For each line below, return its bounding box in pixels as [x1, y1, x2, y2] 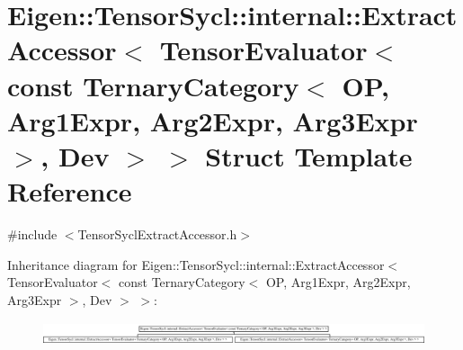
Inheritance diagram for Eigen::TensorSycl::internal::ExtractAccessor [7, 255, 385, 274]
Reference [7, 173, 132, 210]
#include [7, 225, 58, 244]
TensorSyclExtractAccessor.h [77, 225, 237, 244]
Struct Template [205, 137, 413, 174]
